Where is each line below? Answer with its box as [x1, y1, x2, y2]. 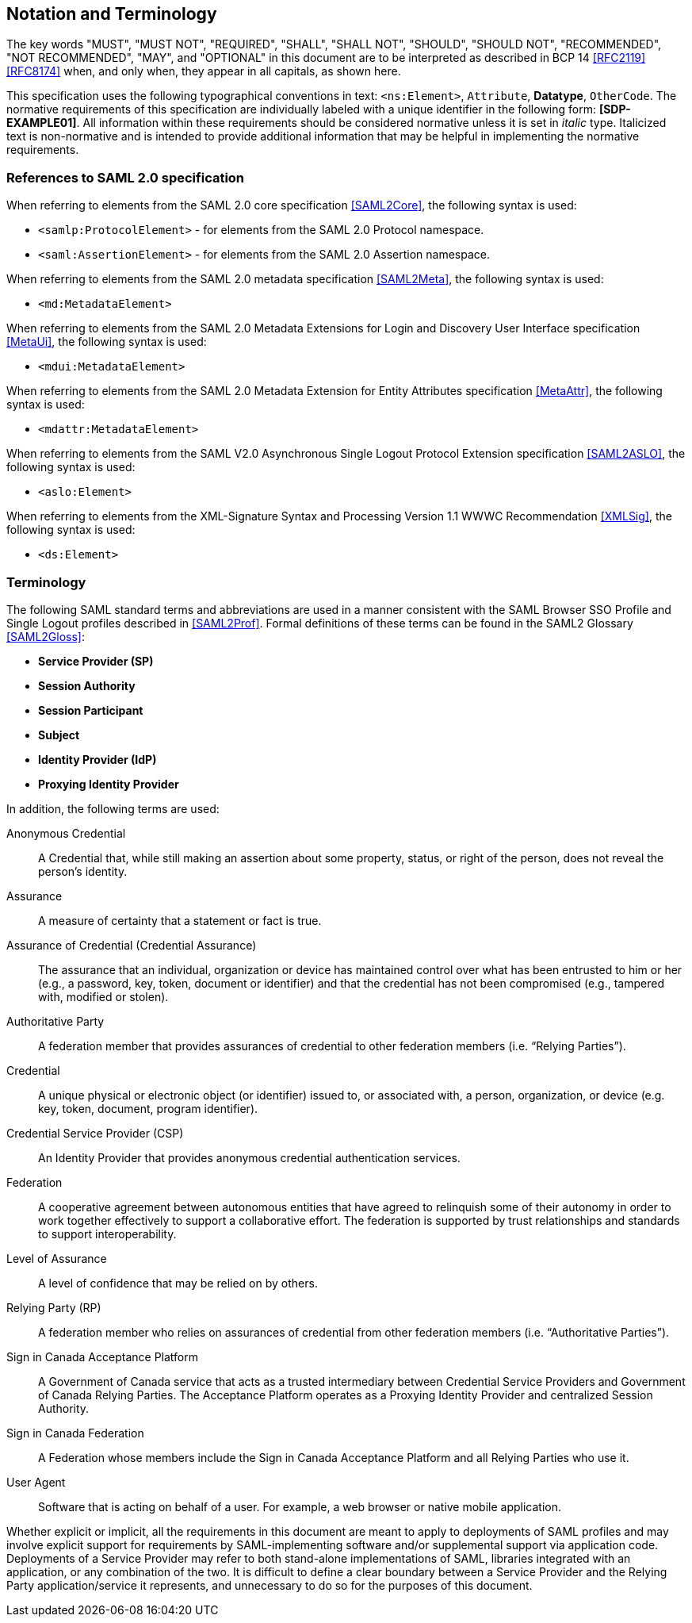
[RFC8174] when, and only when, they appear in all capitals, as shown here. [6, 64, 401, 79]
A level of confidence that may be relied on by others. [38, 1276, 318, 1290]
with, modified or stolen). [38, 989, 169, 1003]
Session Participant [38, 703, 143, 717]
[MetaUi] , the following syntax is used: [6, 335, 207, 349]
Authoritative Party [6, 1014, 105, 1028]
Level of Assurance [6, 1251, 107, 1265]
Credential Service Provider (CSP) [6, 1126, 184, 1140]
